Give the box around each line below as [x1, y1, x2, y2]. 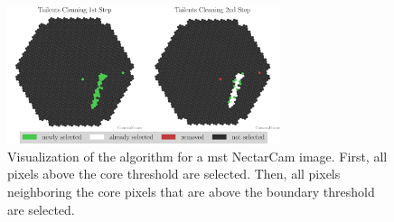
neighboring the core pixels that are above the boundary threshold [7, 181, 375, 200]
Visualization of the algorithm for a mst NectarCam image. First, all [7, 146, 388, 165]
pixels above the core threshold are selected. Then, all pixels [7, 164, 341, 183]
